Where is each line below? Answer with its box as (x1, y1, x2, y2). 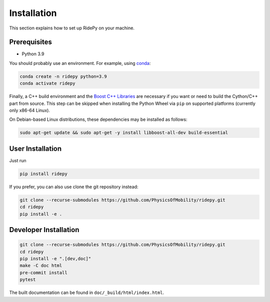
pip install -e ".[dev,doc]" (19, 256, 91, 262)
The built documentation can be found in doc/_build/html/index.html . (9, 290, 164, 296)
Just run (9, 157, 26, 163)
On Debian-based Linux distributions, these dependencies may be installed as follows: (9, 116, 187, 122)
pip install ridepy (19, 171, 67, 177)
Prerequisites (9, 38, 52, 46)
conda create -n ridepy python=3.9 (19, 73, 107, 79)
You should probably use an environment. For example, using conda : (9, 60, 151, 66)
